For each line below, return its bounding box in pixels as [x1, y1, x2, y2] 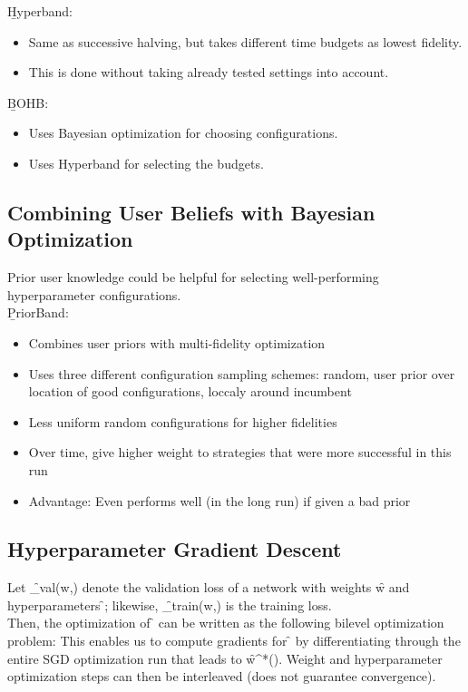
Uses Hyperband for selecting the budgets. [28, 153, 264, 172]
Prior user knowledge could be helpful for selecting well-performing [7, 268, 379, 287]
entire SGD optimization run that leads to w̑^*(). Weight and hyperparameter [7, 648, 443, 668]
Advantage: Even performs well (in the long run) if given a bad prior [28, 491, 411, 510]
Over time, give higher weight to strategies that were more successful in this [28, 443, 452, 462]
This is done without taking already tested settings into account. [28, 63, 389, 82]
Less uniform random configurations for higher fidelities [28, 412, 337, 431]
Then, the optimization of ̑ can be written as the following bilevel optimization [7, 613, 444, 632]
